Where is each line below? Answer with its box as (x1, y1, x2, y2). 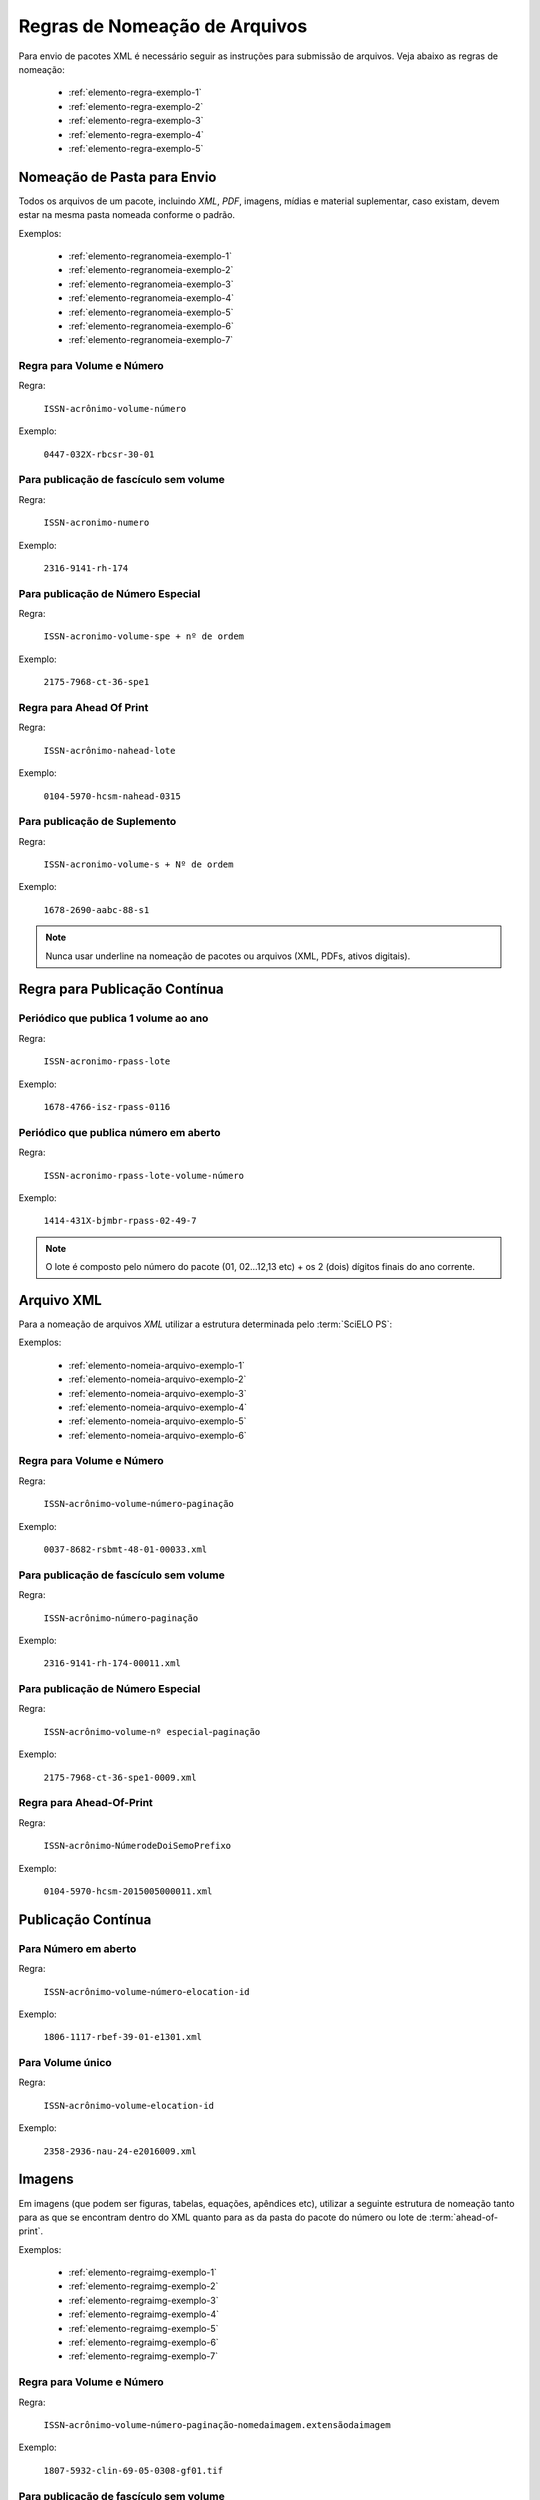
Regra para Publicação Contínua (18, 981, 224, 998)
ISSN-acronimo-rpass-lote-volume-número (43, 1170, 245, 1181)
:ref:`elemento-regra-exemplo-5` (68, 142, 204, 154)
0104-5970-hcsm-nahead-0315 (43, 790, 182, 802)
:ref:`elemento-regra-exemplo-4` (68, 128, 204, 140)
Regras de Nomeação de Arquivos (18, 15, 308, 37)
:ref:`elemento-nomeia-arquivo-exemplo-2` (68, 1373, 247, 1385)
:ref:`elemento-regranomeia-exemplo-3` (68, 278, 234, 290)
